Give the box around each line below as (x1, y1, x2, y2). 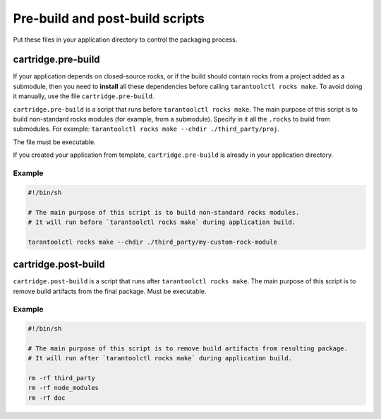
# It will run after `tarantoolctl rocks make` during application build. (28, 354, 293, 362)
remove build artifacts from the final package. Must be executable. (13, 287, 207, 295)
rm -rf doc (28, 394, 66, 402)
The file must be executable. (13, 138, 96, 146)
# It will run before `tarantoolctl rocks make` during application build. (28, 218, 296, 226)
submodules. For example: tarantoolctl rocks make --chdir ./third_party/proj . (13, 124, 280, 134)
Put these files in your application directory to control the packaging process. (13, 35, 238, 44)
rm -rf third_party (28, 374, 95, 382)
